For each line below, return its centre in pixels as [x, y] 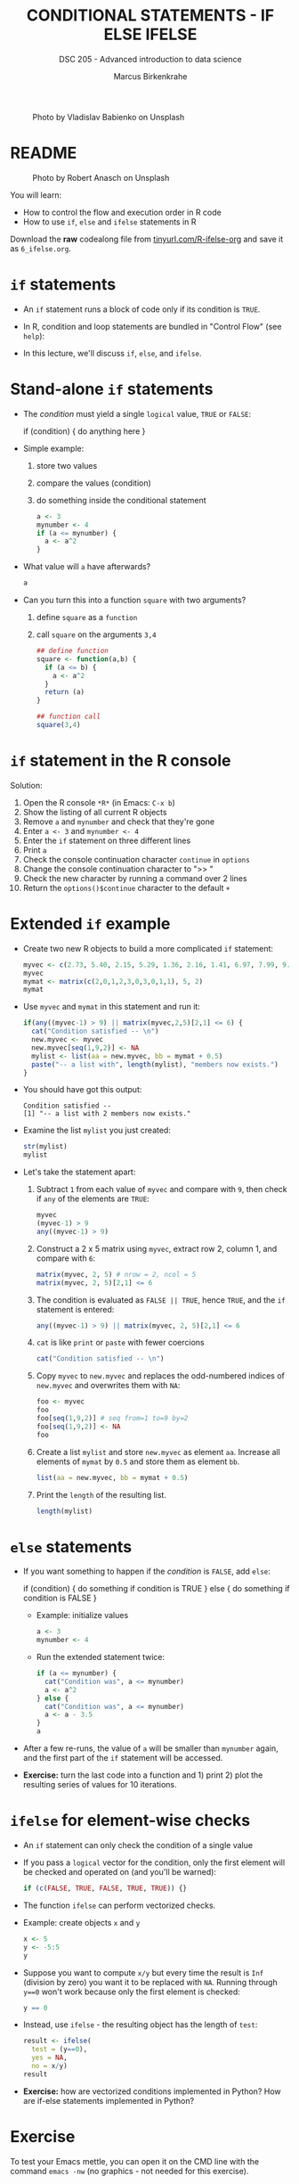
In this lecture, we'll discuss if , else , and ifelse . [112, 353]
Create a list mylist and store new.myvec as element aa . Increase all [158, 1452]
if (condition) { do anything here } [84, 431]
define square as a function [87, 617]
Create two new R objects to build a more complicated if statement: [148, 948]
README [44, 153]
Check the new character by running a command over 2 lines [135, 878]
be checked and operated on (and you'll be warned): [120, 1872]
